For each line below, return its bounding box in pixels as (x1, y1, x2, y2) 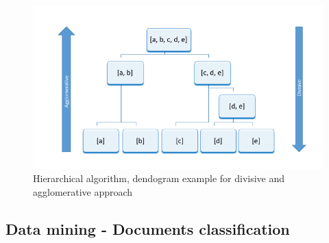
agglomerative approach (33, 184, 133, 199)
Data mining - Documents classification (5, 218, 290, 239)
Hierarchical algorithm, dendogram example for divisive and (33, 171, 285, 186)
